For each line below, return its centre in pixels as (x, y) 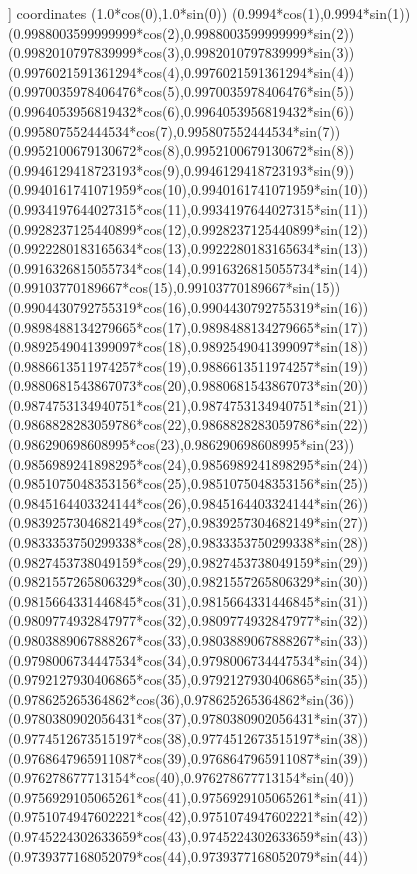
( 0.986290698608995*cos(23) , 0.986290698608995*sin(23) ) (181, 444)
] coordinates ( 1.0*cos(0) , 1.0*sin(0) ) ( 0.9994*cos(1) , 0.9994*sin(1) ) (209, 13)
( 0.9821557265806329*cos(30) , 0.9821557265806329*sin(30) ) (188, 581)
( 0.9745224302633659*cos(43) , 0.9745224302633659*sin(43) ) (188, 835)
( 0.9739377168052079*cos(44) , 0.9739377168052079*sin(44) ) (188, 855)
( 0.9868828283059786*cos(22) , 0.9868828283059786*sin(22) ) (188, 424)
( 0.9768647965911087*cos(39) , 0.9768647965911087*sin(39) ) (188, 757)
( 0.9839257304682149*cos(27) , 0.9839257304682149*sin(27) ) (188, 522)
